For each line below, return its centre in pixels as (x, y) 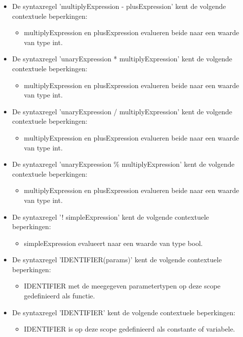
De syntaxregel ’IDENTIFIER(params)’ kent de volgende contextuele (117, 260)
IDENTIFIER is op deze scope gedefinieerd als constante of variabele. (129, 329)
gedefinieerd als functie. (60, 296)
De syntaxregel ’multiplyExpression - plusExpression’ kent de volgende (119, 6)
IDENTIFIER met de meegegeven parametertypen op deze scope (122, 286)
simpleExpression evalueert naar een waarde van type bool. (113, 243)
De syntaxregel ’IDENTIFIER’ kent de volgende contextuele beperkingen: (124, 312)
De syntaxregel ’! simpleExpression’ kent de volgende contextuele (110, 217)
